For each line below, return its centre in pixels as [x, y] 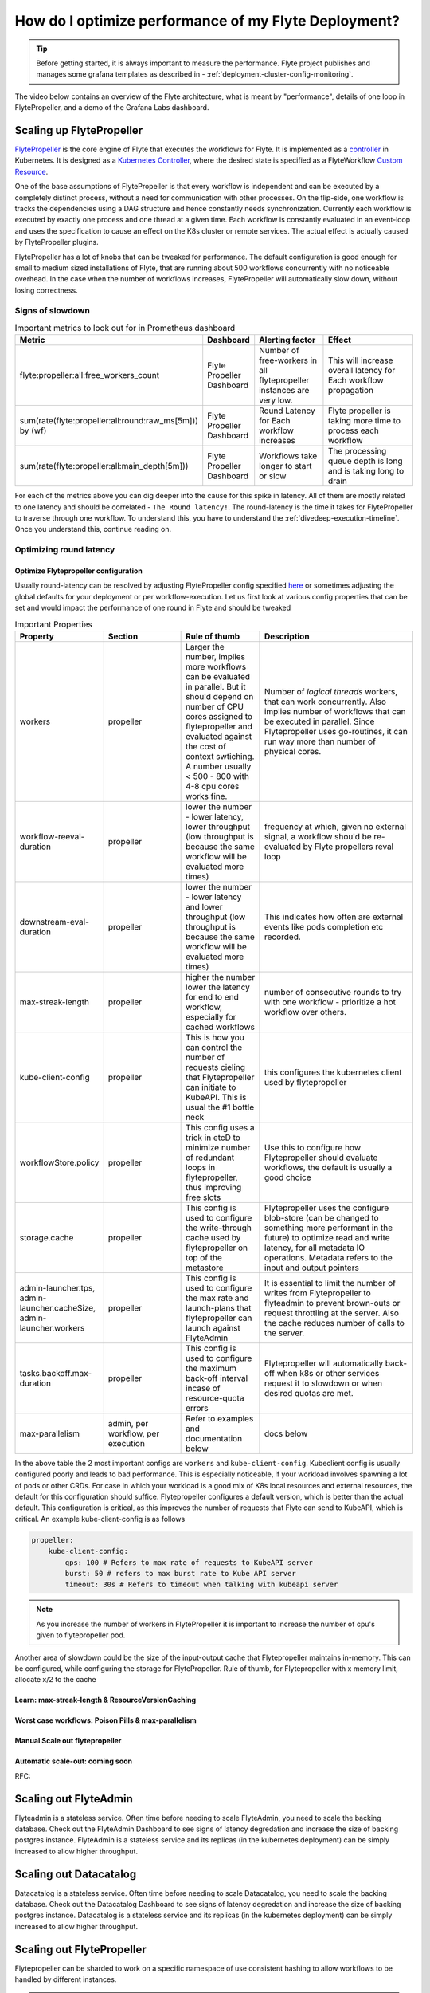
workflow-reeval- [52, 836]
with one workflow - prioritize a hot [330, 1002]
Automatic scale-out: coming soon [74, 1761]
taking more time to [364, 421]
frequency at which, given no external [335, 827]
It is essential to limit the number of [330, 1283]
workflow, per [134, 1433]
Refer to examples [220, 1418]
